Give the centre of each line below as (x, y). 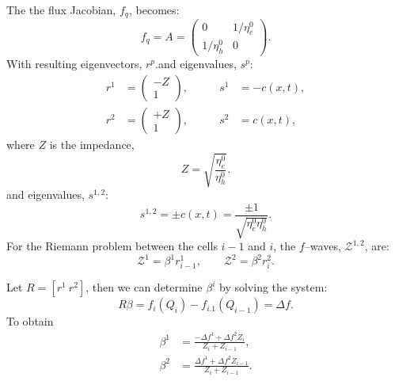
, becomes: (154, 10)
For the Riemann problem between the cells (112, 246)
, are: (377, 246)
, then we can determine (144, 287)
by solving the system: (273, 287)
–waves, (323, 246)
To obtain (30, 321)
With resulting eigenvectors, (74, 64)
